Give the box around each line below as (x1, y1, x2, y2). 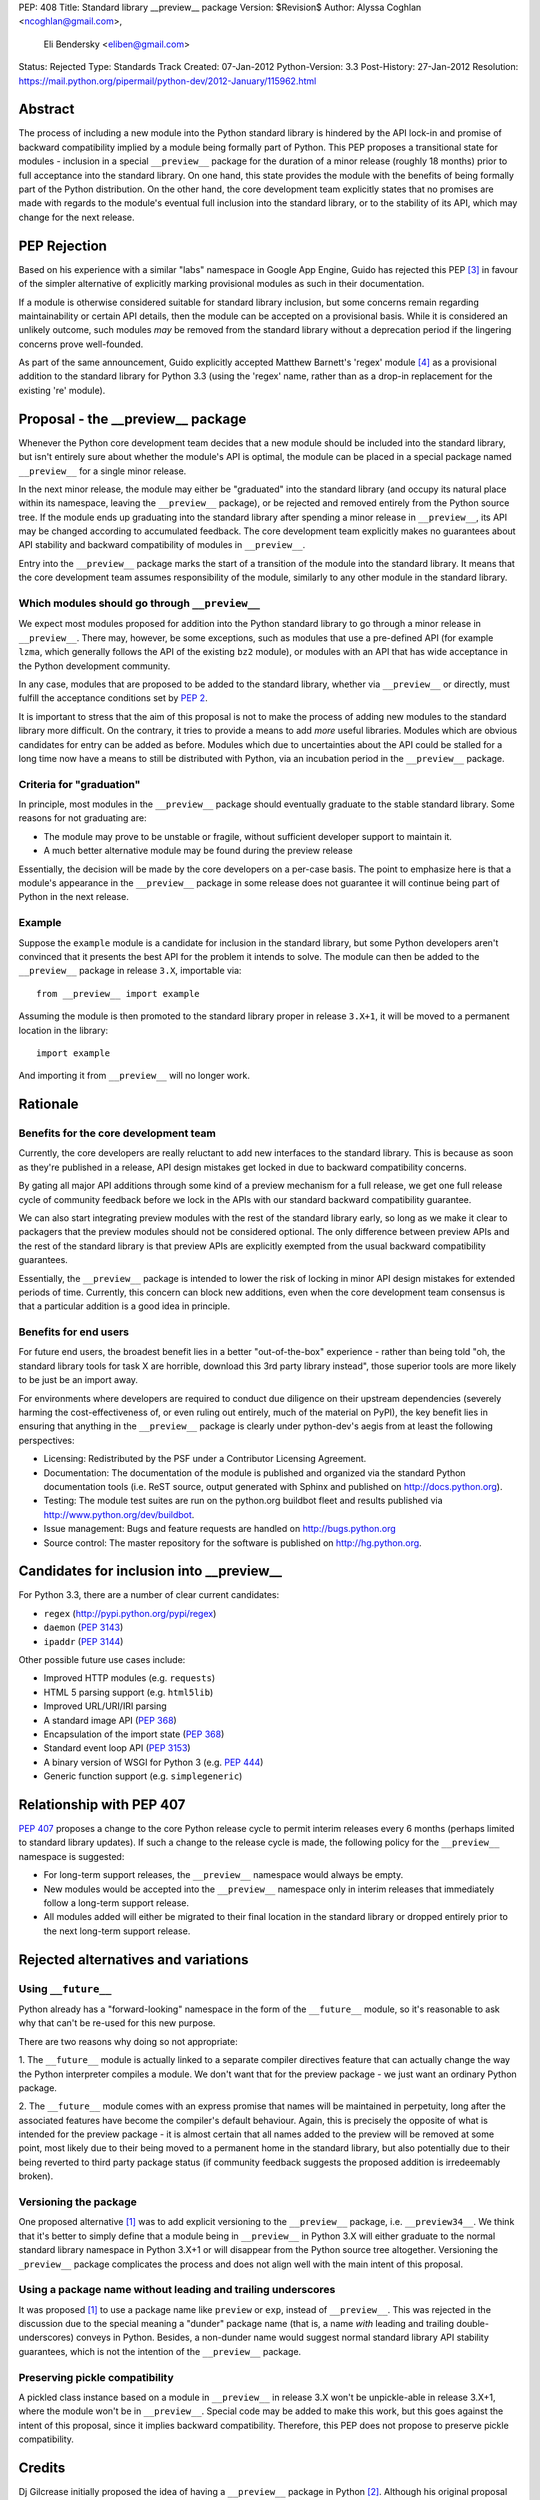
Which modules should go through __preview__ (18, 596, 260, 610)
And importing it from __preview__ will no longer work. (18, 1070, 250, 1082)
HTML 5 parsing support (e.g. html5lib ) (43, 1686, 214, 1698)
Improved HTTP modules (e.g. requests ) (43, 1672, 216, 1684)
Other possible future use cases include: (18, 1654, 186, 1666)
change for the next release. (18, 211, 135, 223)
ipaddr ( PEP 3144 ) (43, 1635, 124, 1647)
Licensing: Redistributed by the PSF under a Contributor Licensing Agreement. (43, 1453, 367, 1465)
